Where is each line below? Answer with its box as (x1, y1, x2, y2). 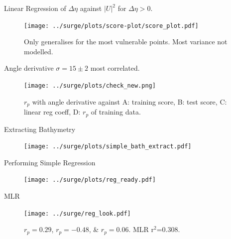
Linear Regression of (4, 3, 66, 13)
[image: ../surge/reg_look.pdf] (24, 210, 131, 217)
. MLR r (128, 224, 154, 235)
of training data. (91, 107, 141, 117)
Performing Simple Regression (4, 157, 96, 167)
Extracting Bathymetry (4, 123, 76, 134)
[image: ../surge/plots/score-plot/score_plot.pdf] (24, 22, 199, 29)
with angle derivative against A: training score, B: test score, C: (32, 96, 227, 107)
